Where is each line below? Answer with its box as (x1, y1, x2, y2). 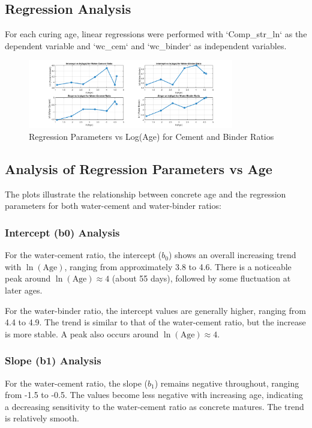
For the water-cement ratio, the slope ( (5, 376, 148, 389)
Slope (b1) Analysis (5, 353, 101, 368)
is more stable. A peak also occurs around (5, 327, 159, 340)
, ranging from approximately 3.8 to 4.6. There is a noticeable (64, 260, 292, 273)
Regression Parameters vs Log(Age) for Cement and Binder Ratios (29, 130, 274, 142)
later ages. (5, 283, 43, 296)
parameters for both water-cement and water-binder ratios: (5, 199, 221, 212)
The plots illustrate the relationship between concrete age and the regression (5, 187, 286, 200)
